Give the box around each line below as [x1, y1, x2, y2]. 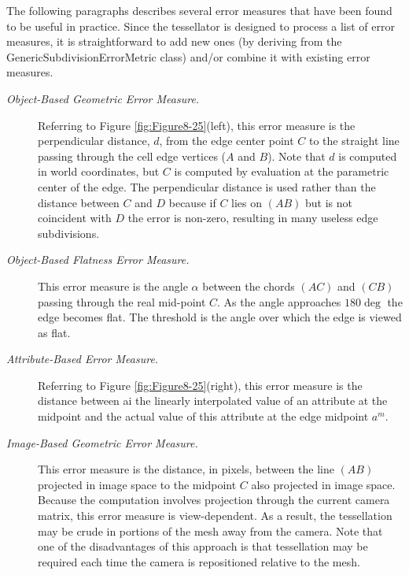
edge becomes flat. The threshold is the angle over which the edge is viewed [38, 309, 402, 325]
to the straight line [308, 132, 400, 149]
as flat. [38, 324, 71, 340]
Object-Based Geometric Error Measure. [6, 90, 200, 106]
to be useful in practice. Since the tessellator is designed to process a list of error [6, 17, 395, 34]
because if [168, 194, 216, 210]
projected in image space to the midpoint [38, 476, 237, 492]
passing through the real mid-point [38, 293, 206, 310]
